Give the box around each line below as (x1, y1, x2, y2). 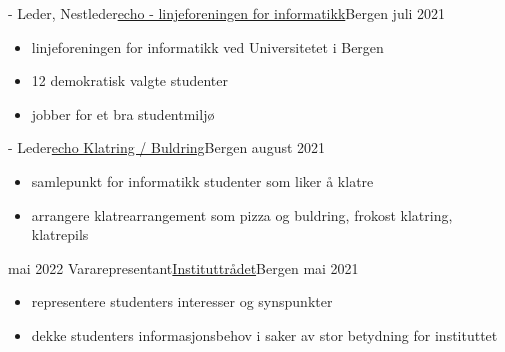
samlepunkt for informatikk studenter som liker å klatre (31, 170, 374, 191)
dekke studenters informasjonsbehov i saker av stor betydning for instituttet (31, 324, 498, 345)
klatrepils (31, 224, 89, 245)
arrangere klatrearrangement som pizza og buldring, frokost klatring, (31, 204, 453, 225)
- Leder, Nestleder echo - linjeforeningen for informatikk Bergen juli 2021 (8, 3, 446, 23)
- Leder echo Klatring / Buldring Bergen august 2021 (8, 137, 326, 158)
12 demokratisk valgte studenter (31, 70, 229, 91)
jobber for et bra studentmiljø (31, 103, 215, 124)
